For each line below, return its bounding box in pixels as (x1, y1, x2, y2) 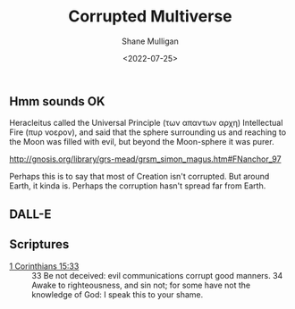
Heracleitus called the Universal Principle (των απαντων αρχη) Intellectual (9, 118, 283, 129)
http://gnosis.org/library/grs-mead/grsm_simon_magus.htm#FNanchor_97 (9, 154, 282, 164)
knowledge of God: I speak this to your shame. (31, 288, 204, 300)
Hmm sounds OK (9, 94, 105, 109)
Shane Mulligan (122, 36, 179, 46)
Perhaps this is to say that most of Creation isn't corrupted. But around (9, 171, 270, 182)
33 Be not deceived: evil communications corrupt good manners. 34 (31, 270, 283, 280)
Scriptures (9, 237, 70, 252)
